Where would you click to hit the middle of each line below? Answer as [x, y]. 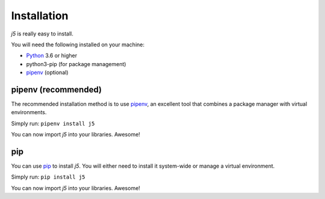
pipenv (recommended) [57, 89]
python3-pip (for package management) [76, 64]
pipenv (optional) [47, 73]
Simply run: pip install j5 [48, 177]
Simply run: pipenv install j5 [53, 123]
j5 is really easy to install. [42, 34]
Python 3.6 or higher [52, 56]
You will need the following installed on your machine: [78, 44]
